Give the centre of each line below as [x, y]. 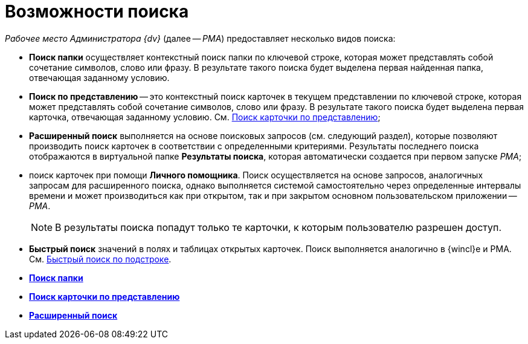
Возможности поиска [97, 11]
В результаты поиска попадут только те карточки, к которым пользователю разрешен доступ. [278, 227]
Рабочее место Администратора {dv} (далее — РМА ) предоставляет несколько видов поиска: [200, 38]
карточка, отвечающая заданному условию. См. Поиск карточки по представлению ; [205, 117]
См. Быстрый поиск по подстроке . [100, 259]
